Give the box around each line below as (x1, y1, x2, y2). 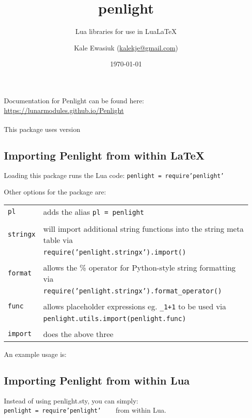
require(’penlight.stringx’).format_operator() (43, 287, 222, 295)
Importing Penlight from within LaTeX (4, 147, 205, 162)
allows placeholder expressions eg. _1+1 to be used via (43, 300, 226, 312)
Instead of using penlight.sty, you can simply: (4, 395, 139, 405)
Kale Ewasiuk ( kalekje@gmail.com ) (74, 42, 178, 52)
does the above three (43, 328, 113, 339)
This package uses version (4, 124, 80, 134)
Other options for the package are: (4, 187, 106, 197)
